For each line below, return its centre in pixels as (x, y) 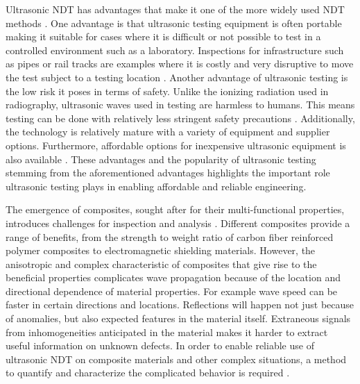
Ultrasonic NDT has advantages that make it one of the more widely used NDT (175, 9)
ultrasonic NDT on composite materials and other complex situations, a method (176, 359)
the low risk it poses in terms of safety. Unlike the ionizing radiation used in (167, 91)
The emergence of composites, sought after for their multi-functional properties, (175, 209)
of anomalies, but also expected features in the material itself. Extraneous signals (178, 318)
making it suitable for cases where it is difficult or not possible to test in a (163, 36)
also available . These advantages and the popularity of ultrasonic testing (161, 159)
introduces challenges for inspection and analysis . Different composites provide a (178, 223)
